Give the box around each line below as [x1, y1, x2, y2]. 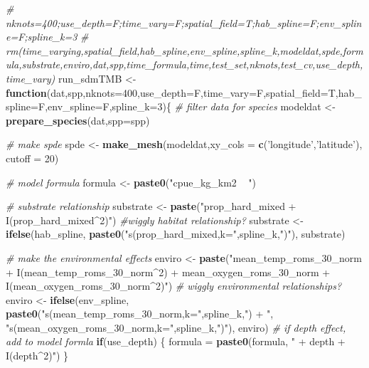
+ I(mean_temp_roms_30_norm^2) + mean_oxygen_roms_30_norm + [6, 264, 331, 279]
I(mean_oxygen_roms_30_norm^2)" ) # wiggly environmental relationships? [6, 278, 342, 293]
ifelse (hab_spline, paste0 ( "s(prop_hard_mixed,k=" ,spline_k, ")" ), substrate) [6, 226, 346, 241]
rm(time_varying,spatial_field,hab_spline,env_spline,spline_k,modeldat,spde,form [6, 43, 363, 58]
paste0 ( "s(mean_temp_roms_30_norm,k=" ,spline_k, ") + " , [6, 306, 274, 321]
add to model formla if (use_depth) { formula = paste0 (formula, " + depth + [6, 334, 346, 349]
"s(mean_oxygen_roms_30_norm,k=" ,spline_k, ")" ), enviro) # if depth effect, [6, 320, 346, 335]
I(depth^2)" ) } [6, 348, 69, 363]
